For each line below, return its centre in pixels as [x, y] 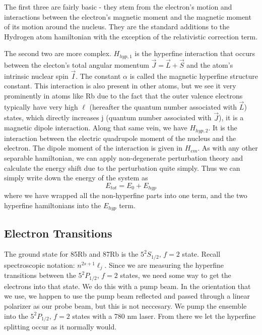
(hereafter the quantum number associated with [163, 106]
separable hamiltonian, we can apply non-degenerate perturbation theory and [123, 157]
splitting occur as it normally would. [60, 326]
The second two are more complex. [58, 53]
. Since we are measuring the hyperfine [164, 265]
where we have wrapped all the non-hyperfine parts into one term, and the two [126, 195]
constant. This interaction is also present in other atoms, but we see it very [120, 86]
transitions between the [40, 275]
